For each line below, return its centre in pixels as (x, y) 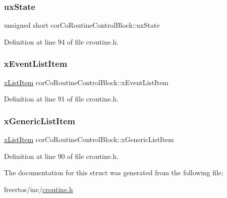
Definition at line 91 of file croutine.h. (61, 99)
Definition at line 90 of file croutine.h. (61, 156)
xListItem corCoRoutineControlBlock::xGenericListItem (89, 139)
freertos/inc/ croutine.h (39, 189)
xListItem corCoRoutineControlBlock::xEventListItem (86, 82)
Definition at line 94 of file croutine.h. (61, 41)
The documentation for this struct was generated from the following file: (114, 173)
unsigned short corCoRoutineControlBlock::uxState (82, 25)
